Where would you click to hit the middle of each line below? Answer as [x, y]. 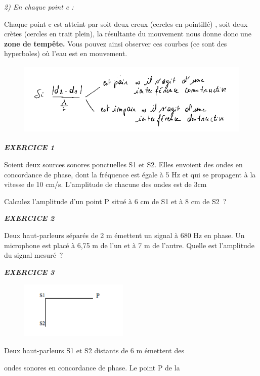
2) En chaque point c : [39, 7]
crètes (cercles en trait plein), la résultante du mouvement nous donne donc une [128, 34]
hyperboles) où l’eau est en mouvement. [66, 53]
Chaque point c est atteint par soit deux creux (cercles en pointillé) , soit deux [126, 23]
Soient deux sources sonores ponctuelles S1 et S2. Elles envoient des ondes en [123, 164]
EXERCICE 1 [29, 147]
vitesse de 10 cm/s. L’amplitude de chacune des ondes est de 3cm [105, 184]
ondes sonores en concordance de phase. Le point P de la [92, 367]
